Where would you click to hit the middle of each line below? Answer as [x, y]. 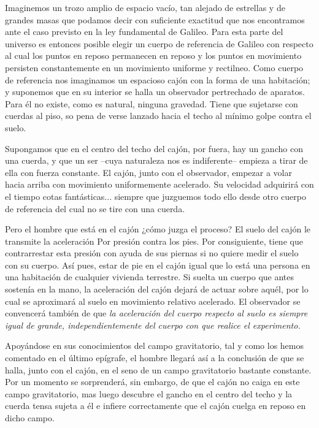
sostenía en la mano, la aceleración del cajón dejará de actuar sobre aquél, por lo [157, 289]
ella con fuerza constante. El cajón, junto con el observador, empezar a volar [148, 172]
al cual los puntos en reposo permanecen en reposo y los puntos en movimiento [153, 55]
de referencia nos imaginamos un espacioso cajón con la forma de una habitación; [158, 79]
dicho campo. [30, 418]
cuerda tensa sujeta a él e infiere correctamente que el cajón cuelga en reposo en [156, 406]
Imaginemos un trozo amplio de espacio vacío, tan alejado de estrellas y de [145, 7]
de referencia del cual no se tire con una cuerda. [95, 208]
